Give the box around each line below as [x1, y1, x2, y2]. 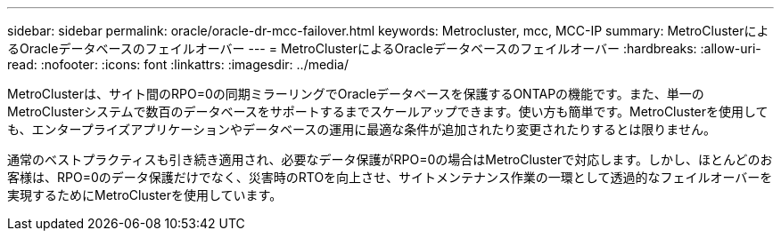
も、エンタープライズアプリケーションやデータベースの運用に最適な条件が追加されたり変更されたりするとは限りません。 [7, 122, 716, 137]
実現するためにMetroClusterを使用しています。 [7, 187, 283, 202]
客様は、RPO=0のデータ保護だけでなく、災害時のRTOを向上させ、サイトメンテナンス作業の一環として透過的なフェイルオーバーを [7, 170, 773, 185]
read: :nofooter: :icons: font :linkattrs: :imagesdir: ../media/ [7, 57, 349, 72]
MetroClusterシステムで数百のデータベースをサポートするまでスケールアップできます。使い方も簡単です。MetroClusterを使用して [7, 104, 769, 119]
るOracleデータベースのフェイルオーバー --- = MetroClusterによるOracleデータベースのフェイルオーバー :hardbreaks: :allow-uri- [7, 41, 761, 56]
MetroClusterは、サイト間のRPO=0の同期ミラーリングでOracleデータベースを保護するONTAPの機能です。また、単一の [7, 86, 704, 101]
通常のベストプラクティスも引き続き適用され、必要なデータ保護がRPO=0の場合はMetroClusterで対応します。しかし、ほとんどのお [7, 152, 773, 167]
